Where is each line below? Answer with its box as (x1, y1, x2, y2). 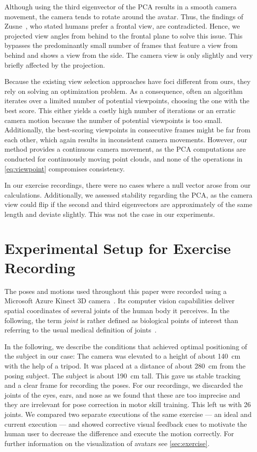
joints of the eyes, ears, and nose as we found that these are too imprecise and (4, 389, 241, 400)
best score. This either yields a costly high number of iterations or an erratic (4, 105, 236, 115)
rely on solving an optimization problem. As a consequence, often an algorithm (4, 85, 243, 96)
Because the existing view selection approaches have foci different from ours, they (4, 76, 251, 86)
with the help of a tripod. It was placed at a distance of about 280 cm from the (4, 360, 246, 370)
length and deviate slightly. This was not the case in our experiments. (4, 208, 215, 219)
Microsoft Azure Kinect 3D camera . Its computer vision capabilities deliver (4, 295, 235, 306)
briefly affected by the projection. (4, 59, 105, 70)
